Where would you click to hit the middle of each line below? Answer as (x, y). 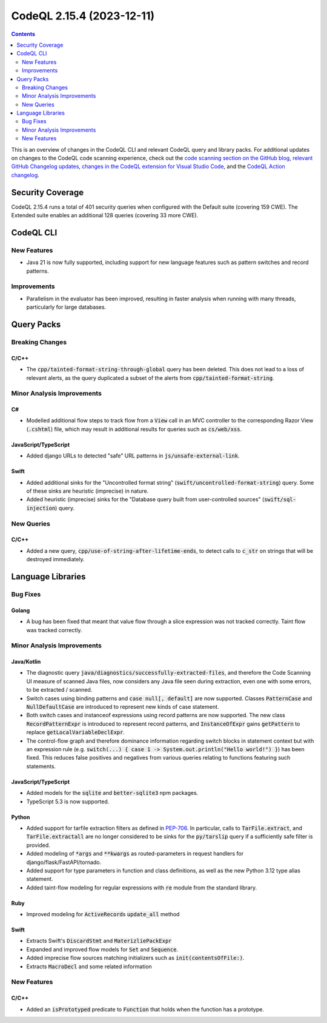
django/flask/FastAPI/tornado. (64, 862)
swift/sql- (280, 500)
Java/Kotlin (26, 662)
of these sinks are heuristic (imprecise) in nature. (88, 491)
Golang (21, 610)
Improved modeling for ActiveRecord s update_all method (103, 914)
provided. (38, 845)
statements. (41, 766)
